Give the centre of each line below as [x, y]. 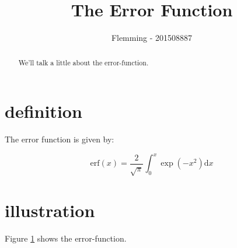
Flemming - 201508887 [152, 38]
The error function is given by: [60, 139]
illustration [50, 210]
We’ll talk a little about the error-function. [83, 62]
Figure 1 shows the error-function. [66, 238]
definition [43, 111]
